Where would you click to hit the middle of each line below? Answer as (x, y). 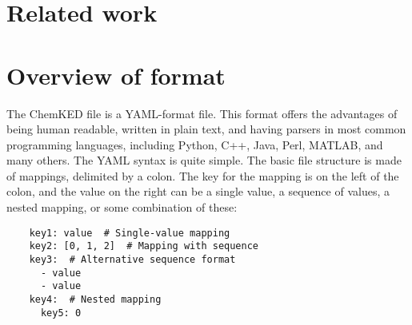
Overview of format (116, 75)
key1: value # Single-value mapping (130, 233)
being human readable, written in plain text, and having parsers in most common (206, 129)
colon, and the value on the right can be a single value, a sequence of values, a (198, 191)
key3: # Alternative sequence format (132, 259)
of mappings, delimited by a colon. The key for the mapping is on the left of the (203, 175)
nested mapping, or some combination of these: (122, 207)
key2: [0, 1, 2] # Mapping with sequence (144, 246)
